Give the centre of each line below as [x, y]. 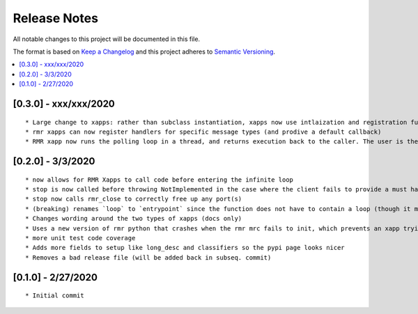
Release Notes [56, 18]
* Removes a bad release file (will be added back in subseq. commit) [148, 257]
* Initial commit [55, 296]
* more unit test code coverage [80, 238]
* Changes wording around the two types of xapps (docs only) [134, 219]
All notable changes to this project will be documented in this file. [107, 39]
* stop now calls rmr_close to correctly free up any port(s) [134, 199]
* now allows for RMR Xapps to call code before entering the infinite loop [160, 180]
